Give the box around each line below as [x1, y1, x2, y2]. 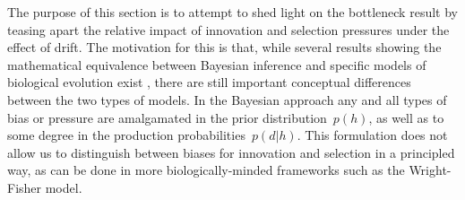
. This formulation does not [297, 126, 448, 144]
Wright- [409, 161, 452, 179]
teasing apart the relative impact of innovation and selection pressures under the [7, 20, 450, 39]
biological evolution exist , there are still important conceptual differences [7, 73, 411, 91]
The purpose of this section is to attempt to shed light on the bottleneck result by [7, 3, 458, 21]
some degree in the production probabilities [7, 126, 245, 144]
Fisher [7, 178, 42, 196]
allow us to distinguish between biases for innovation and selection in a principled [7, 143, 455, 161]
